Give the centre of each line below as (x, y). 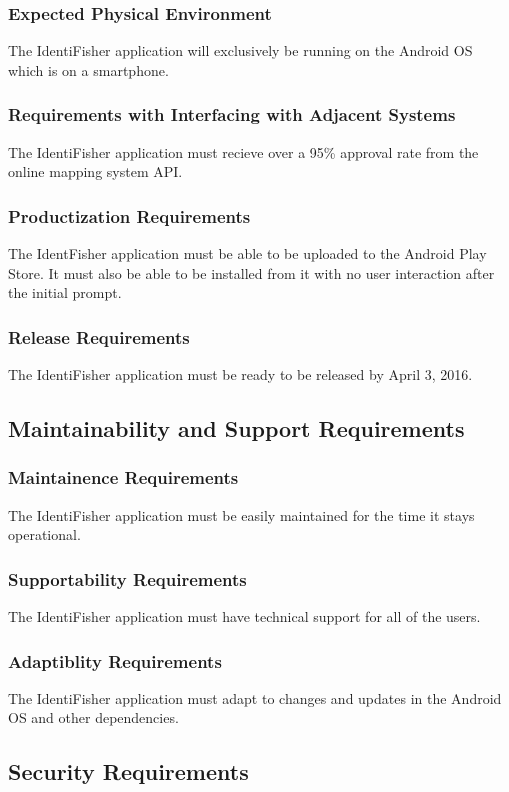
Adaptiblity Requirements (115, 660)
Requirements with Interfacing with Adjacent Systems (232, 114)
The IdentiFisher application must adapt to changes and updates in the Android (255, 697)
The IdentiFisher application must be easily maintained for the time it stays (241, 514)
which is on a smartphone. (88, 69)
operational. (44, 534)
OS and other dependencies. (93, 717)
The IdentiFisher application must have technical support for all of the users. (244, 616)
